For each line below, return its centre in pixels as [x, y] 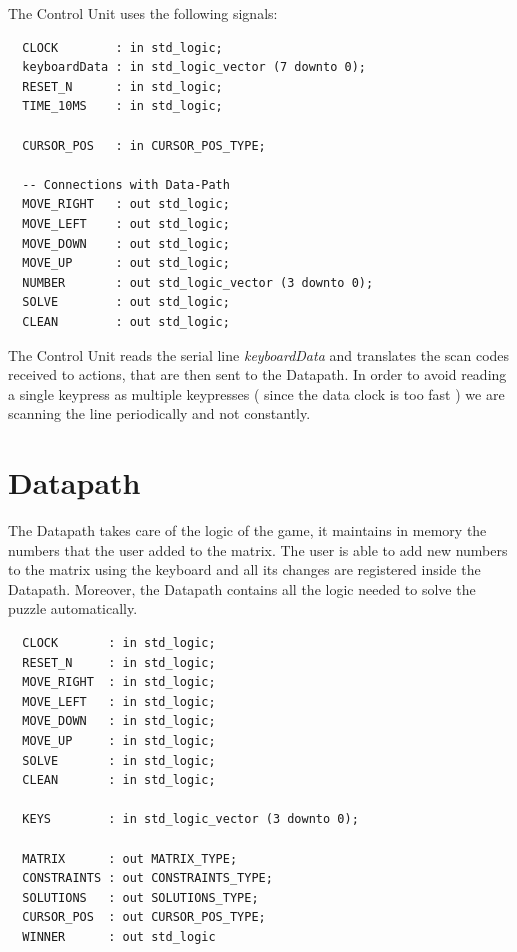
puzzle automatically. [73, 608]
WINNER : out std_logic [119, 936]
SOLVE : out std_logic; [126, 302]
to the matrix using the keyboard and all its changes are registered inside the [244, 569]
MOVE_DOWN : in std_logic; [119, 721]
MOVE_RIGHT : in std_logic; [119, 682]
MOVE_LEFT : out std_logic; [126, 223]
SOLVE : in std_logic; [119, 760]
